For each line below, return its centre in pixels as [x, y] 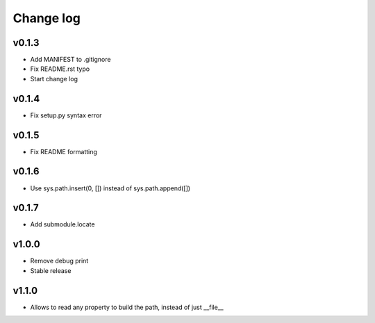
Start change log [54, 78]
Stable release [51, 270]
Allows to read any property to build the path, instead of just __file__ [127, 307]
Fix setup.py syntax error [66, 115]
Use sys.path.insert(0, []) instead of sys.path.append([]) [110, 188]
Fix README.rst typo [60, 69]
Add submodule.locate [62, 224]
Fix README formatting [64, 151]
